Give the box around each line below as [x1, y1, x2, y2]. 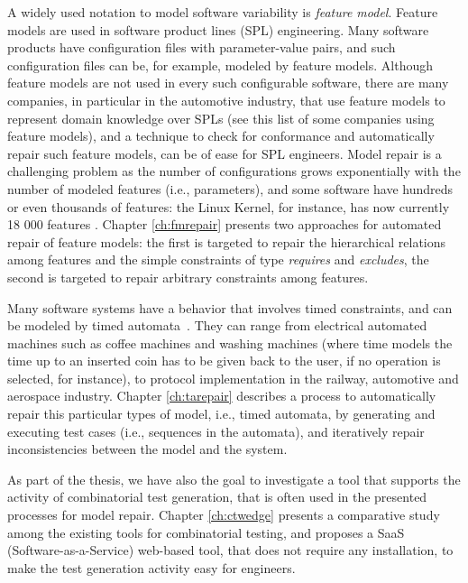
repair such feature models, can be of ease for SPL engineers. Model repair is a [7, 143, 442, 162]
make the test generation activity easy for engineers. [7, 558, 296, 577]
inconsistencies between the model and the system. [7, 440, 288, 458]
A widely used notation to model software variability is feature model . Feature [7, 3, 438, 21]
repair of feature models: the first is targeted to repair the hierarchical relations [7, 232, 446, 251]
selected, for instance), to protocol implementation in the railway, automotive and [7, 368, 459, 387]
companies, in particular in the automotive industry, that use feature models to [7, 90, 445, 109]
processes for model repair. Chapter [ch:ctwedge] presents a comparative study [7, 505, 440, 524]
